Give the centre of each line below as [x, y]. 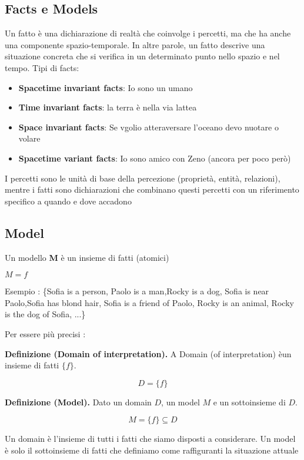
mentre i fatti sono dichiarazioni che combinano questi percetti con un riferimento [152, 189]
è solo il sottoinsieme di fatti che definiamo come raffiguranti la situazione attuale [152, 450]
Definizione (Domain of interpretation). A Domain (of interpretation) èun [148, 353]
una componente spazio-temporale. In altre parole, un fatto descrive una [135, 44]
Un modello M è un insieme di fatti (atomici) [87, 257]
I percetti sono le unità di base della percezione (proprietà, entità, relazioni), [143, 178]
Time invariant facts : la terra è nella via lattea [108, 107]
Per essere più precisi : [45, 333]
